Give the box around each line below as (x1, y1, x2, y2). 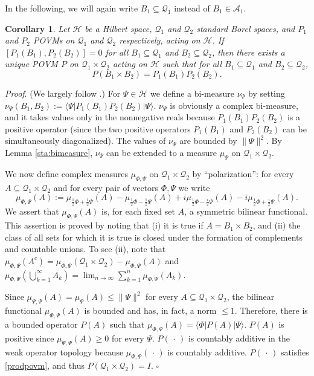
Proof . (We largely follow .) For (5, 86, 121, 99)
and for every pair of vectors (53, 181, 159, 193)
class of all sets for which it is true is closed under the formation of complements (5, 230, 303, 243)
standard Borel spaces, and (196, 22, 295, 34)
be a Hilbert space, (85, 22, 152, 34)
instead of (174, 2, 210, 14)
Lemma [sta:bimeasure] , (5, 146, 93, 158)
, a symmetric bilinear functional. (184, 205, 308, 218)
